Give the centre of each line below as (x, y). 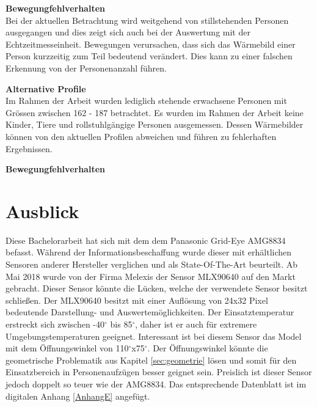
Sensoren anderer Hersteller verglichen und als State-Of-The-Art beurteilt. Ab (152, 264)
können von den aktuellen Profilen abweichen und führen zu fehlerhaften (141, 136)
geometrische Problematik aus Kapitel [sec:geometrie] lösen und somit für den (151, 360)
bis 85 (121, 324)
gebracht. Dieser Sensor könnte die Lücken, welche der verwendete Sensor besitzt (157, 288)
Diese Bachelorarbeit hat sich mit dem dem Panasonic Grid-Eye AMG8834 (146, 240)
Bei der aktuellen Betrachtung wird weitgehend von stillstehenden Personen (147, 20)
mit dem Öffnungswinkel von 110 (67, 348)
